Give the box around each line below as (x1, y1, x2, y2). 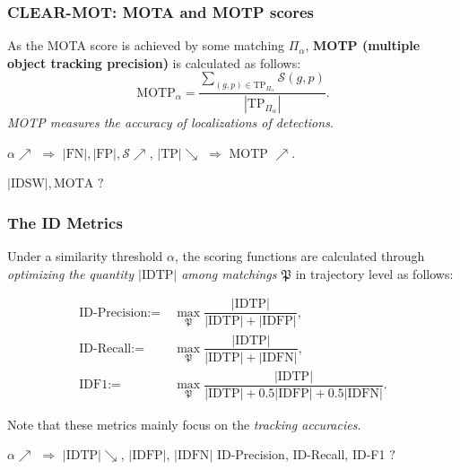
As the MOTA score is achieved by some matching (7, 36, 285, 55)
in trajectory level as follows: (295, 264, 454, 283)
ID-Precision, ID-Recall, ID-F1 (216, 445, 386, 464)
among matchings (181, 264, 277, 283)
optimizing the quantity (7, 264, 134, 283)
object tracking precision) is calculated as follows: (7, 53, 301, 72)
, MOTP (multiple (305, 36, 421, 55)
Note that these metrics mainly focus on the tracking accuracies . (7, 414, 361, 433)
